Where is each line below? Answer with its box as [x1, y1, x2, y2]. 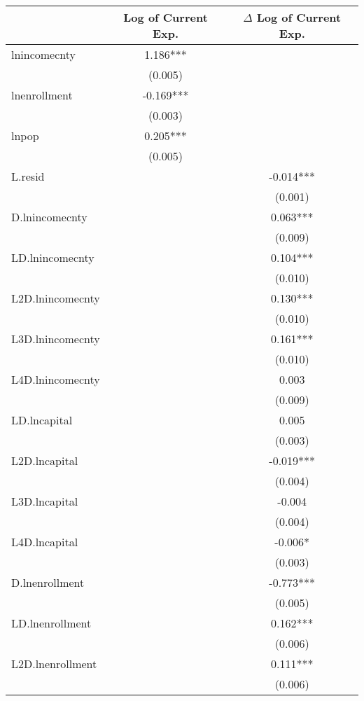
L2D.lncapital [11, 452, 78, 469]
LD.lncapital [11, 412, 73, 428]
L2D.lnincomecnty [11, 290, 100, 306]
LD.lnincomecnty [11, 249, 94, 265]
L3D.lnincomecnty [11, 331, 100, 347]
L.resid [11, 168, 45, 184]
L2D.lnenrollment [11, 655, 97, 672]
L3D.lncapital [11, 493, 78, 509]
